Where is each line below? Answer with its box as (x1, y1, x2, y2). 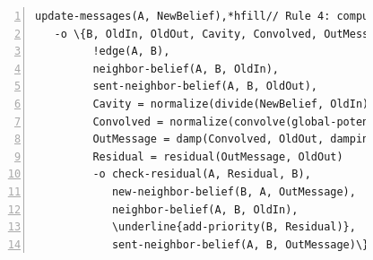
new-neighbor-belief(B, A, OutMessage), (111, 185, 356, 198)
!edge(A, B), (92, 45, 170, 58)
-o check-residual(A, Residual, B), (92, 168, 311, 181)
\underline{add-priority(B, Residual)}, (111, 221, 356, 234)
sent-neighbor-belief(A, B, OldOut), (92, 80, 317, 93)
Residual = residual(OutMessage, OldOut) (92, 150, 343, 163)
